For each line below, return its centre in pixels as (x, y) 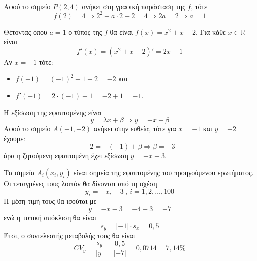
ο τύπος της (85, 32)
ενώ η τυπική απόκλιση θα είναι (50, 217)
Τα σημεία (19, 172)
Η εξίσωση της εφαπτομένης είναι (53, 112)
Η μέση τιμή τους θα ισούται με (50, 201)
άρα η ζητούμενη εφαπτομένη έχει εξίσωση (66, 155)
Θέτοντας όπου (26, 32)
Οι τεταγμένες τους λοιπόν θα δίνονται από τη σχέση (81, 183)
